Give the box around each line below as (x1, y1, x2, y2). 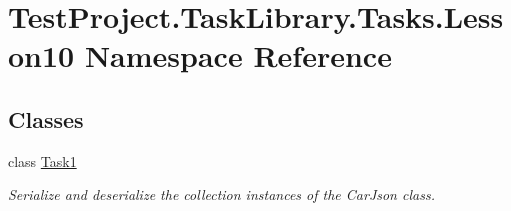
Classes (8, 103, 84, 134)
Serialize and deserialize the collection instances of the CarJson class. (8, 184, 435, 205)
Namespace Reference (84, 35, 392, 76)
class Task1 (8, 150, 77, 171)
